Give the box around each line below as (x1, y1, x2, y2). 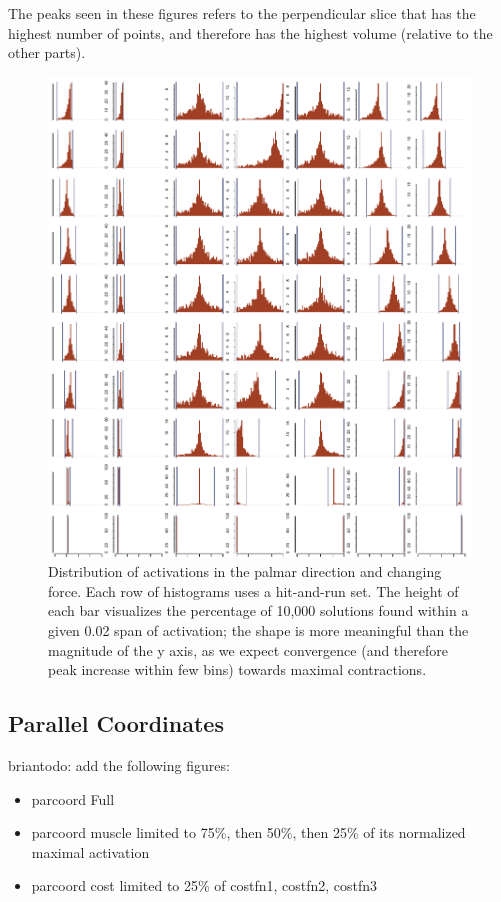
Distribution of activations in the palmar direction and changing (48, 561, 442, 582)
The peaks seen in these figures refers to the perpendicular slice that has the (8, 3, 476, 23)
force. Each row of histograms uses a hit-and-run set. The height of (48, 580, 459, 601)
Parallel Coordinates (8, 708, 224, 739)
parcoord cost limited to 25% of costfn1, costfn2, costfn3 (31, 875, 378, 896)
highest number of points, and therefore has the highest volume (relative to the (8, 22, 493, 43)
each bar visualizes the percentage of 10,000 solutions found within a (48, 600, 469, 621)
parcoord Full (31, 788, 115, 809)
